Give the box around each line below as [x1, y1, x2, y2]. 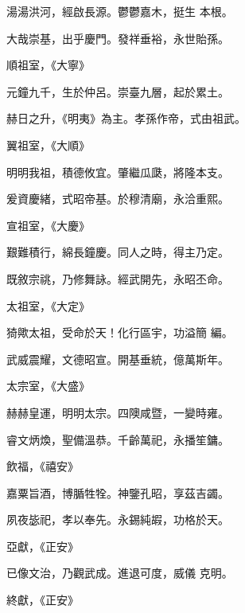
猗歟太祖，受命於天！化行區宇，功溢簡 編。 [6, 324, 233, 341]
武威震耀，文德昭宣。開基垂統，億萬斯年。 [6, 350, 229, 367]
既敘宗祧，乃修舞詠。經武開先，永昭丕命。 [6, 270, 229, 287]
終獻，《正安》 [6, 592, 79, 608]
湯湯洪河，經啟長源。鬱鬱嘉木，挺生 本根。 [6, 3, 233, 19]
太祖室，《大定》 [6, 297, 90, 314]
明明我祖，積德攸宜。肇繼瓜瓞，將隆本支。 [6, 163, 229, 180]
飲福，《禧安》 [6, 458, 79, 474]
